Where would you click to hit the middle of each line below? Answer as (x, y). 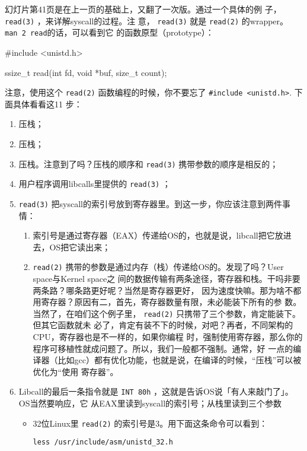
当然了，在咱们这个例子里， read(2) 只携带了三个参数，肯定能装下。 (167, 313)
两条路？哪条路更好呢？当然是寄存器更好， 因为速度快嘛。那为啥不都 (167, 290)
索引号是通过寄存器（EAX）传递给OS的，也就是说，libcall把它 (154, 235)
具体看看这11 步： (47, 104)
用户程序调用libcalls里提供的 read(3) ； (95, 184)
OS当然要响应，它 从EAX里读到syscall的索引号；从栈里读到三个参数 (150, 403)
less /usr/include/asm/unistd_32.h (103, 442)
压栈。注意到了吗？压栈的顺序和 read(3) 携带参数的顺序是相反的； (148, 163)
